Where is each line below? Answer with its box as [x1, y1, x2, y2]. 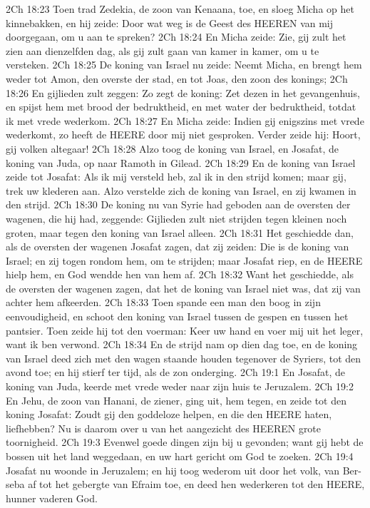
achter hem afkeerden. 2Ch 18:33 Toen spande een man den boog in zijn [6, 295, 321, 310]
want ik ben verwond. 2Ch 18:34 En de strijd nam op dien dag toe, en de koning [6, 337, 358, 352]
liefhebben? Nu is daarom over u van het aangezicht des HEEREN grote [6, 420, 322, 435]
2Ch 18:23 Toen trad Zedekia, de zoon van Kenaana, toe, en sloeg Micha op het [6, 1, 354, 16]
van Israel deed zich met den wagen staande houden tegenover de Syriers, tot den [6, 350, 361, 365]
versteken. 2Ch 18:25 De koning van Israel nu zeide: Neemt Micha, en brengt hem [6, 57, 362, 72]
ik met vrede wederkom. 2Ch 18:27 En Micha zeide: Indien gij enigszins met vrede [6, 113, 364, 128]
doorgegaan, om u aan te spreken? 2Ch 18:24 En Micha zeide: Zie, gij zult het [6, 29, 346, 44]
